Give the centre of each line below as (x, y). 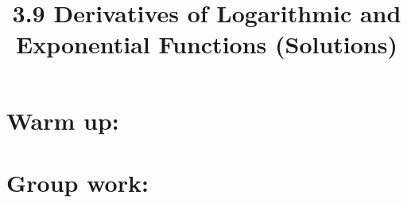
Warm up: (63, 120)
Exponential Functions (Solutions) (206, 44)
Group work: (78, 182)
